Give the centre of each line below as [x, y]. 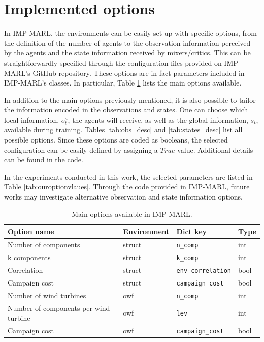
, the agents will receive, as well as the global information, [158, 119]
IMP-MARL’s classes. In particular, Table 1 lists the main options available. [123, 83]
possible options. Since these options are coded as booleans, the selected [116, 140]
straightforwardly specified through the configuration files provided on [113, 62]
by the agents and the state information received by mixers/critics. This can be [127, 53]
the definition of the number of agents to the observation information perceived [127, 42]
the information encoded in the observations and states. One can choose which [126, 110]
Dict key [192, 231]
